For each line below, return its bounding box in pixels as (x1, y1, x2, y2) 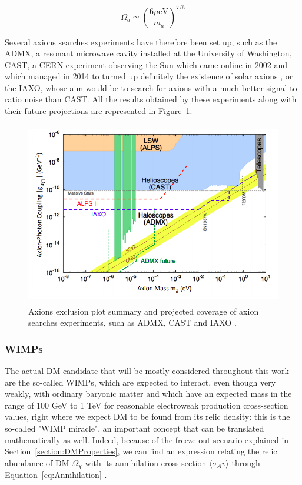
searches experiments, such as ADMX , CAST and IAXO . (28, 316, 237, 329)
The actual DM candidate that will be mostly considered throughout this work (5, 364, 289, 377)
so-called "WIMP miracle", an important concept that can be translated (5, 422, 264, 434)
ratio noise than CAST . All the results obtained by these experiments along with (5, 93, 297, 105)
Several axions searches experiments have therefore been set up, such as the (5, 35, 277, 48)
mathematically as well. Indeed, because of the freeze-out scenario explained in (5, 433, 289, 446)
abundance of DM (5, 456, 69, 469)
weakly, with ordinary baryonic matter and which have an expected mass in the (5, 387, 292, 400)
